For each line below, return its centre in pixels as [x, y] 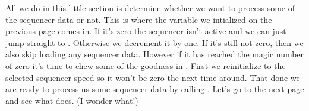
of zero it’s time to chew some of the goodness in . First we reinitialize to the [146, 65]
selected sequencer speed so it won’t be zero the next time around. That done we [153, 77]
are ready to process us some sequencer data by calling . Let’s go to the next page [155, 89]
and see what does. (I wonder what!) [72, 100]
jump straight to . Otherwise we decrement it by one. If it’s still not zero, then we [154, 42]
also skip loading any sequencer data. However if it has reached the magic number [155, 54]
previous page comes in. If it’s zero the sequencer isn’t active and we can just [146, 31]
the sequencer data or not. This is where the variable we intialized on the [139, 19]
